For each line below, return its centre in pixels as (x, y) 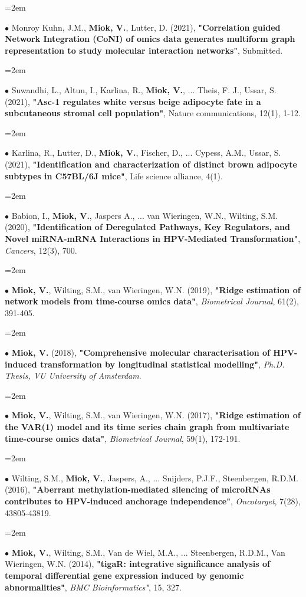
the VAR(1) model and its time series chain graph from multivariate (147, 427)
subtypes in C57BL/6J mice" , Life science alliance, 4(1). (114, 176)
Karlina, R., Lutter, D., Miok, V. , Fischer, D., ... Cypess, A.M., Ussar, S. (146, 152)
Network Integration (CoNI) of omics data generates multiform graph (150, 39)
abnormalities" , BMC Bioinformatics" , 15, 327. (93, 587)
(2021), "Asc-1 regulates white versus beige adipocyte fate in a (133, 101)
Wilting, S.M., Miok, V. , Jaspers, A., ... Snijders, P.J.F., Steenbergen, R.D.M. (155, 478)
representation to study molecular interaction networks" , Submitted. (144, 50)
